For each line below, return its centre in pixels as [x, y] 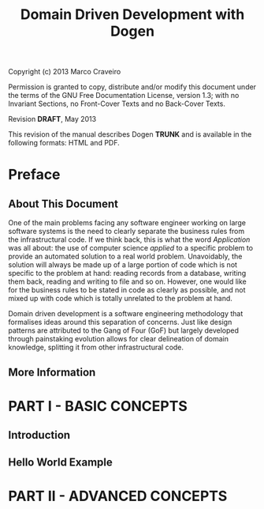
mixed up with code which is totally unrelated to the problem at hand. [120, 299]
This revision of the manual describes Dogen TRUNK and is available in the [130, 134]
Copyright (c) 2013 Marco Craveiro [65, 72]
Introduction [39, 435]
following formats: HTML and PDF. [64, 143]
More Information [52, 372]
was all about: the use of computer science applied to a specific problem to [131, 248]
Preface [34, 175]
